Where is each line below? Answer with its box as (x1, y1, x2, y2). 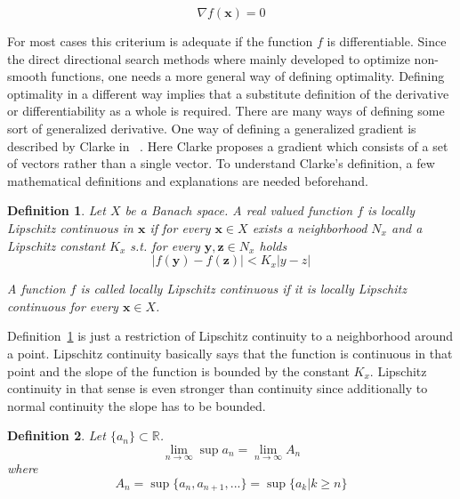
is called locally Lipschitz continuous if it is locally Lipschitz (80, 279, 407, 298)
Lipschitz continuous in (7, 218, 133, 237)
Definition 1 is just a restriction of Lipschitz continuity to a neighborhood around (7, 326, 454, 345)
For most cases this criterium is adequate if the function (7, 32, 313, 50)
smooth (7, 67, 47, 85)
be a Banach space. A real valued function (125, 201, 353, 220)
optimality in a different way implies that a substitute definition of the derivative (7, 84, 449, 102)
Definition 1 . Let (7, 201, 106, 220)
